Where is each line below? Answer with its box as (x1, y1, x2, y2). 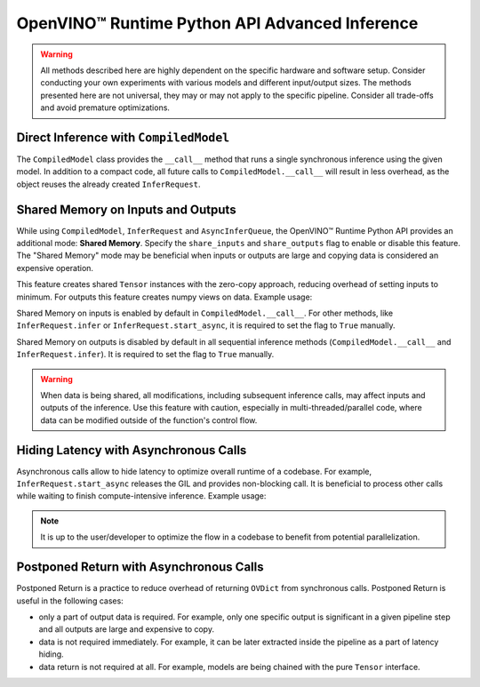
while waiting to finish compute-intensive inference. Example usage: (16, 491, 267, 501)
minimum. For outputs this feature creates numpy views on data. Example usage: (16, 292, 313, 302)
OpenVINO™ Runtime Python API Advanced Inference (16, 13, 419, 33)
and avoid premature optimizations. (40, 102, 171, 113)
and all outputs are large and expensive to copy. (38, 624, 215, 635)
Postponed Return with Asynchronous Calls (16, 560, 264, 575)
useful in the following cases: (16, 595, 124, 606)
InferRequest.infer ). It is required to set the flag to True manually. (16, 349, 275, 360)
